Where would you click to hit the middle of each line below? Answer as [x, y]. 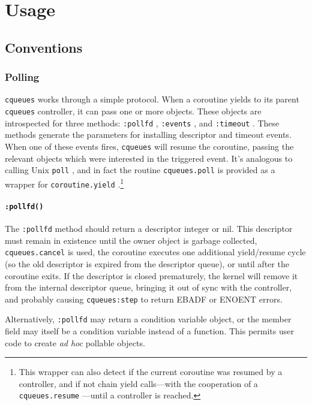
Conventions [44, 47]
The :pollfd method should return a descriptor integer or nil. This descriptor [149, 229]
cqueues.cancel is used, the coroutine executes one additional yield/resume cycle [155, 252]
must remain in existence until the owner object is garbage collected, [131, 240]
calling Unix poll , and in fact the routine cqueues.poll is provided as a [140, 170]
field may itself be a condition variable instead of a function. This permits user [149, 331]
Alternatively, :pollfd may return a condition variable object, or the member [148, 319]
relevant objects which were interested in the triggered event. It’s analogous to [149, 158]
